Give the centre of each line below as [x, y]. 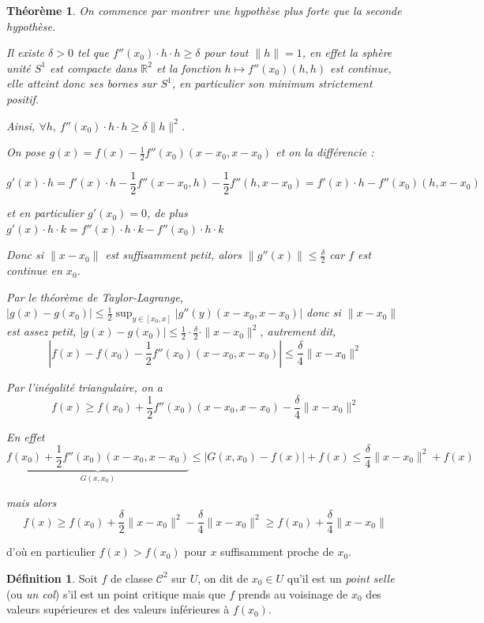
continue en [34, 270]
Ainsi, [21, 125]
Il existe [26, 53]
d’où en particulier [51, 552]
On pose [26, 152]
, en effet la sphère [347, 53]
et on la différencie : [325, 152]
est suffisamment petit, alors [173, 255]
